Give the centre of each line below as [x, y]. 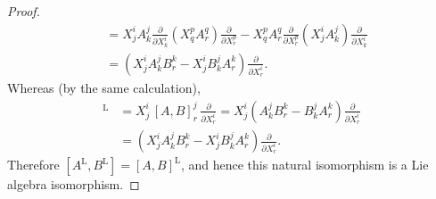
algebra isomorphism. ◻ [74, 184]
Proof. [24, 11]
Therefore [33, 165]
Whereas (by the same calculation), [104, 88]
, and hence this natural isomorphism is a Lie [304, 165]
